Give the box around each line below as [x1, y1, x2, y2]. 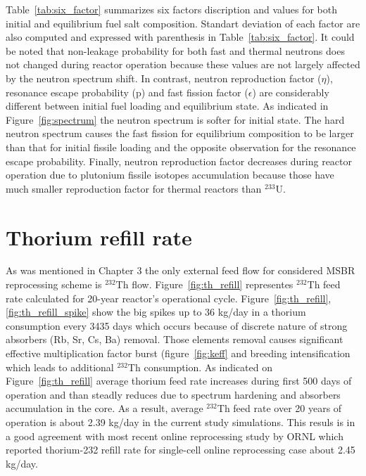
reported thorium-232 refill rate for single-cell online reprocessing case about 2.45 [6, 442, 355, 457]
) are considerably [252, 84, 329, 99]
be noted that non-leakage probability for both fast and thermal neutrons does [6, 43, 345, 58]
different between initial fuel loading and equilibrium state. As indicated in [6, 98, 329, 113]
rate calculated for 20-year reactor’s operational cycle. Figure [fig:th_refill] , [6, 290, 332, 305]
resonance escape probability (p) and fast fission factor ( [6, 84, 248, 99]
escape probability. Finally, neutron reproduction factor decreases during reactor [6, 153, 353, 168]
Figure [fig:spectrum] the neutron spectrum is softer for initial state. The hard [6, 112, 345, 127]
